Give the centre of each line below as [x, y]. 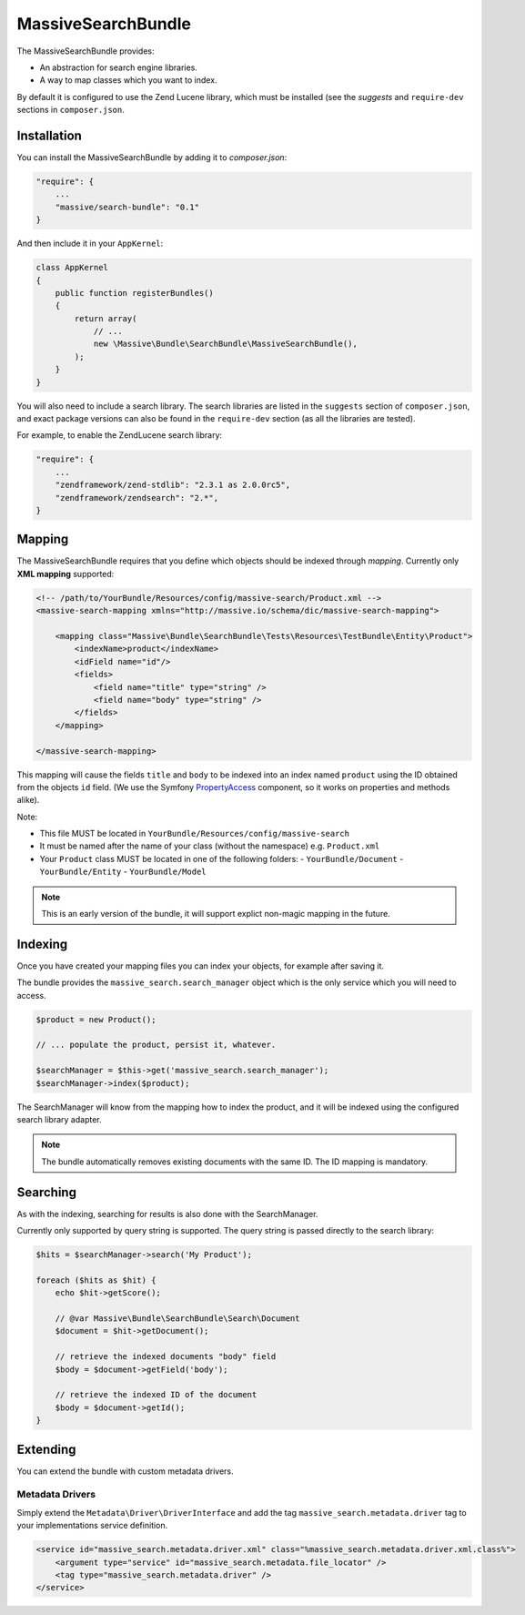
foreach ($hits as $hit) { [96, 1280]
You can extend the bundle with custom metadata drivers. [125, 1471]
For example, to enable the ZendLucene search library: [120, 435]
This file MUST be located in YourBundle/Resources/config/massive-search [195, 834]
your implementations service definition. [92, 1526]
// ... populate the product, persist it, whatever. [156, 1045]
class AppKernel [72, 268]
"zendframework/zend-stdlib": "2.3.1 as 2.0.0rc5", [173, 485]
